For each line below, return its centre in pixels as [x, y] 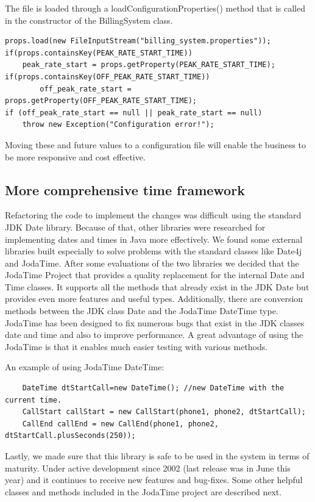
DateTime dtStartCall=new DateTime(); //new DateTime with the [153, 388]
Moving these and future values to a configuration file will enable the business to [155, 144]
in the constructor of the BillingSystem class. [89, 20]
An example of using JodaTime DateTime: [85, 367]
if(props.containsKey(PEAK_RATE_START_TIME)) [99, 53]
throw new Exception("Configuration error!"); [118, 125]
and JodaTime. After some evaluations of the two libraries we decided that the [152, 263]
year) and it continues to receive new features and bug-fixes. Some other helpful [154, 480]
